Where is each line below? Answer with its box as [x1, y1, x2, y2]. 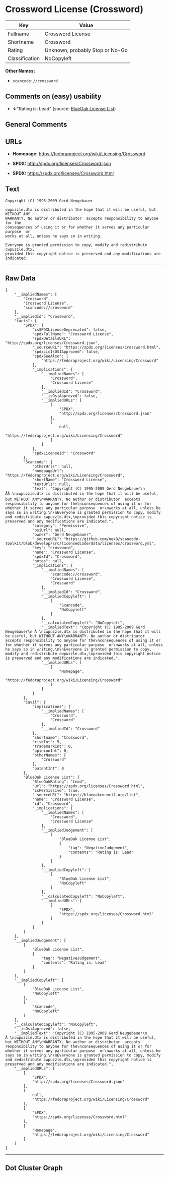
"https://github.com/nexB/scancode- [63, 536, 141, 542]
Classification [8, 54, 40, 62]
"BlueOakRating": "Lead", [32, 779, 87, 784]
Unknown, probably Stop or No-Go [44, 46, 128, 53]
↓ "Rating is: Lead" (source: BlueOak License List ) [12, 105, 116, 111]
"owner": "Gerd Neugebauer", [32, 532, 94, 537]
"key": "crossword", [32, 545, 75, 550]
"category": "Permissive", [32, 523, 89, 528]
